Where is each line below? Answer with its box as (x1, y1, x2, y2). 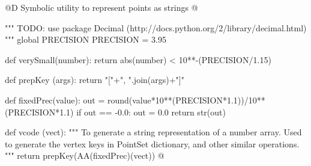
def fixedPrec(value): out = (5, 93, 105, 106)
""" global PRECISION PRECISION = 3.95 (5, 33, 166, 46)
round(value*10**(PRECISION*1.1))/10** (107, 93, 265, 106)
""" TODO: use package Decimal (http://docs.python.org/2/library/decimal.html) (5, 21, 307, 34)
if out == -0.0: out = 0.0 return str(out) (76, 105, 226, 118)
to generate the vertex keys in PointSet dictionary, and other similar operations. (5, 137, 300, 150)
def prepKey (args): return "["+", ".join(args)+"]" (5, 73, 184, 86)
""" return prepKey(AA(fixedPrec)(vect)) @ (5, 149, 165, 162)
